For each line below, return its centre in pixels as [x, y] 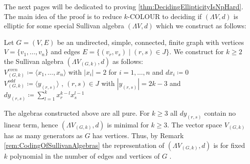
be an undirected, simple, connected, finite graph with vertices [150, 42]
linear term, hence [31, 124]
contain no [220, 113]
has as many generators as [43, 135]
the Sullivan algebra [34, 61]
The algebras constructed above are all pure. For [77, 113]
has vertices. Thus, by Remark [138, 135]
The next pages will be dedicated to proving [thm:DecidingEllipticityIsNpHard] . [124, 6]
